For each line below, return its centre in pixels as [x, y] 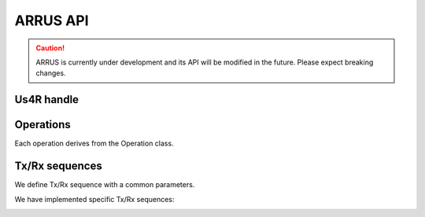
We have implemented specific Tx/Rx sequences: [94, 199]
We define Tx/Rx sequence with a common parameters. [105, 185]
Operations [42, 125]
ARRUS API [52, 20]
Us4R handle [46, 99]
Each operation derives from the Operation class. [94, 143]
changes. [51, 73]
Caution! [50, 48]
